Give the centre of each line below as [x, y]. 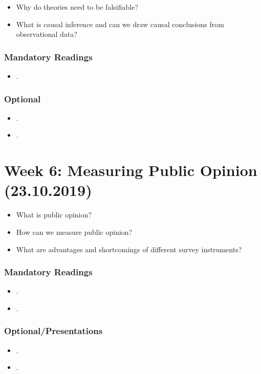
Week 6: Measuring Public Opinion [131, 170]
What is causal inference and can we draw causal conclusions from [120, 24]
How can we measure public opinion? [74, 232]
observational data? [47, 34]
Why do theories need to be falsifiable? [77, 7]
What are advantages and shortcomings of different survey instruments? [129, 249]
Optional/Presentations [53, 331]
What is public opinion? [54, 215]
